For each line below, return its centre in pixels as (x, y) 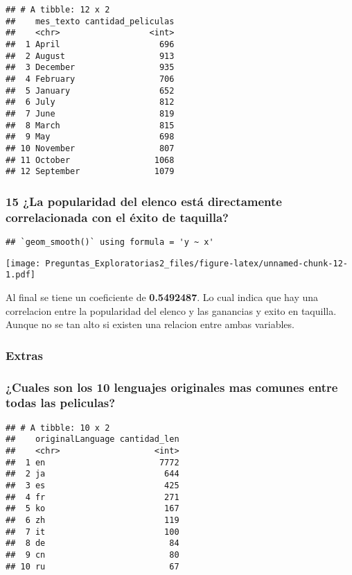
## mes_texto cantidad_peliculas (90, 21)
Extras (24, 355)
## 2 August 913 (90, 56)
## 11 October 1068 (90, 160)
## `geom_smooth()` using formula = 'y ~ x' (110, 242)
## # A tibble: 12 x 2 (58, 10)
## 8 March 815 (90, 125)
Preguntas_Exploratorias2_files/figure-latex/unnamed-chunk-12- (196, 263)
